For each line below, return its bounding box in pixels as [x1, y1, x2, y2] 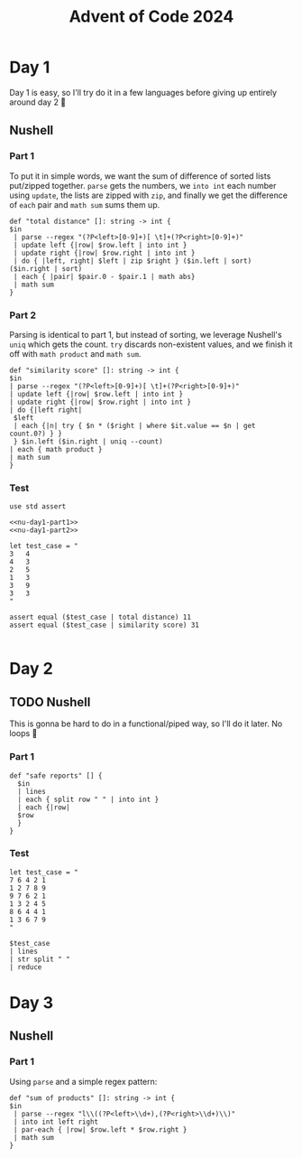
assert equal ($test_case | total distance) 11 [9, 612, 192, 622]
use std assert [9, 502, 67, 511]
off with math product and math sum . [9, 348, 142, 359]
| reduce [9, 962, 42, 972]
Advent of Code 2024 [69, 6, 234, 27]
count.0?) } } [9, 429, 63, 438]
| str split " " [9, 955, 70, 964]
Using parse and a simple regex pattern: [9, 1076, 158, 1087]
